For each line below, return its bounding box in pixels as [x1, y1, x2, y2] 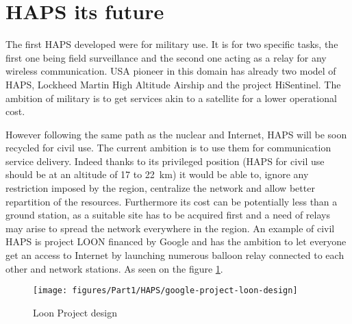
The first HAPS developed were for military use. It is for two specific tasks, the [5, 37, 338, 51]
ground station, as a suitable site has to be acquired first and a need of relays [5, 208, 330, 222]
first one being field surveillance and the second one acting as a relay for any [5, 50, 327, 64]
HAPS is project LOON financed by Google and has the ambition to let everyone [5, 234, 347, 249]
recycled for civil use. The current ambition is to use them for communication [5, 140, 331, 155]
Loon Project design [33, 305, 118, 319]
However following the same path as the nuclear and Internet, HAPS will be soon [5, 127, 347, 141]
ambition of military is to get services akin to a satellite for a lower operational [5, 90, 337, 105]
